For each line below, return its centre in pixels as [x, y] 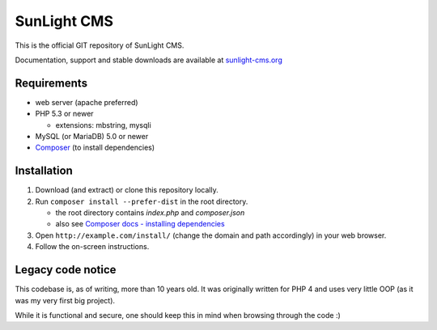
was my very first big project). [65, 300]
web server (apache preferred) [87, 102]
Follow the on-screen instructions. [92, 247]
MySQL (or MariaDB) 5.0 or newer [92, 137]
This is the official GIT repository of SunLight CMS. [100, 45]
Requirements [51, 83]
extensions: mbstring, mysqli [103, 125]
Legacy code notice [66, 270]
